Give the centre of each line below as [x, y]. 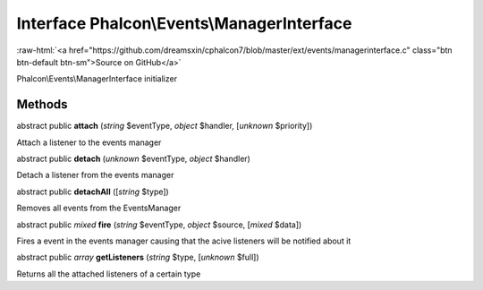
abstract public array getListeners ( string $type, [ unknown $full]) [138, 257]
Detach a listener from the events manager [95, 175]
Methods [42, 104]
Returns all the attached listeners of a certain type [109, 274]
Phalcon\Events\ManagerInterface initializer [97, 79]
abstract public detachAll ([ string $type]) [93, 192]
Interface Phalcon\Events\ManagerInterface [184, 23]
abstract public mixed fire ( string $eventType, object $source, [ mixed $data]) [159, 225]
